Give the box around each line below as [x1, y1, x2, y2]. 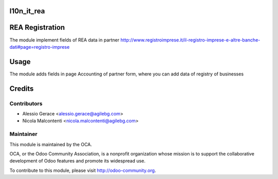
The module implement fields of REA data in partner [9, 36, 119, 43]
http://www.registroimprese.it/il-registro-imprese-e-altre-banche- [120, 36, 260, 43]
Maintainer [9, 131, 38, 138]
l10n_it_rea [9, 7, 45, 15]
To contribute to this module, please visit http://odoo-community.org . [9, 167, 157, 173]
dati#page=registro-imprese [9, 44, 69, 50]
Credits [9, 84, 34, 93]
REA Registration [9, 23, 65, 32]
